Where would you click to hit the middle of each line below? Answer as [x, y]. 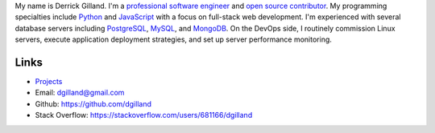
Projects [49, 82]
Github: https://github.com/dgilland [93, 103]
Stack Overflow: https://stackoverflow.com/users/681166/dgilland [144, 115]
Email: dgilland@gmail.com [80, 93]
